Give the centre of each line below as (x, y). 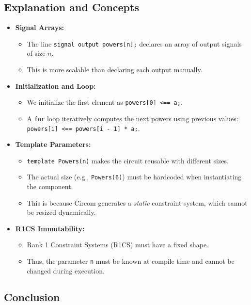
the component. (50, 186)
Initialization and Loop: (55, 86)
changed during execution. (66, 270)
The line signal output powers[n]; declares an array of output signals (134, 43)
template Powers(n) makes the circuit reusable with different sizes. (128, 160)
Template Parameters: (53, 144)
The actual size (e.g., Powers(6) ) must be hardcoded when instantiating (134, 177)
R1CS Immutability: (50, 228)
